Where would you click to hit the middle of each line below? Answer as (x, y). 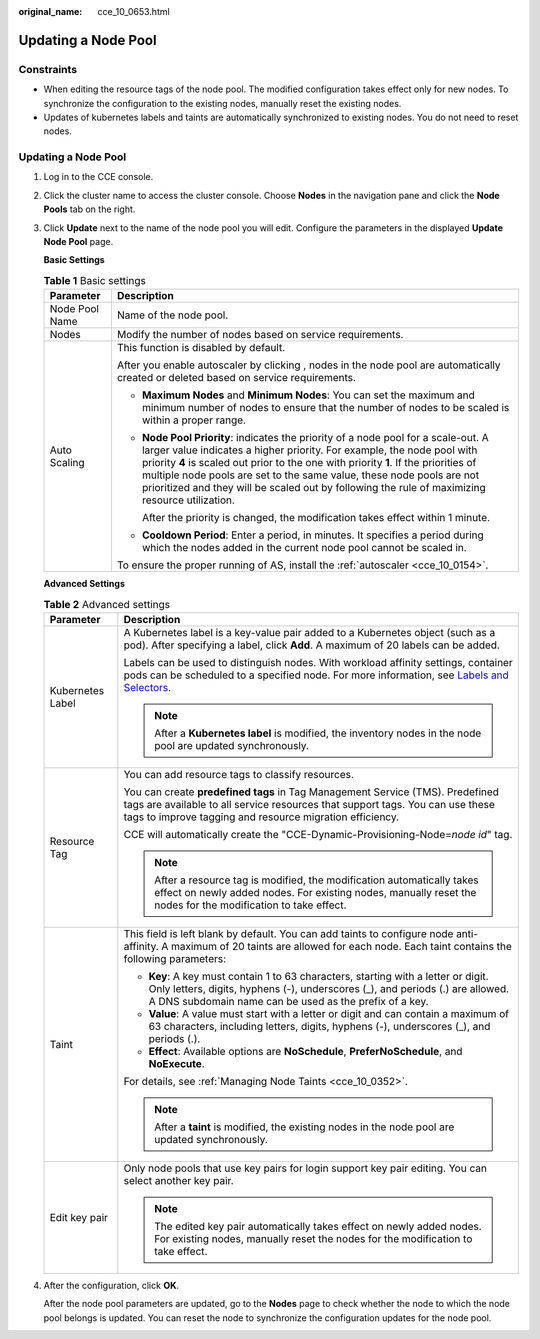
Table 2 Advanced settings (106, 604)
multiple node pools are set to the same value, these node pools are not (310, 475)
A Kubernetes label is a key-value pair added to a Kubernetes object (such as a (309, 632)
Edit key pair (79, 1217)
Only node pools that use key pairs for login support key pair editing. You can (305, 1168)
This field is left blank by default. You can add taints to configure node (288, 933)
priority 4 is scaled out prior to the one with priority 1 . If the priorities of (309, 463)
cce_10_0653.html (133, 11)
